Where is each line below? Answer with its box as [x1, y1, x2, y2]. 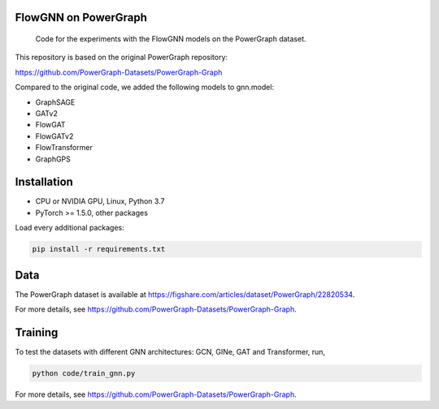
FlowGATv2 [35, 131, 74, 141]
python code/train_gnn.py [32, 368, 136, 377]
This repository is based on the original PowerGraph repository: [15, 53, 228, 62]
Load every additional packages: [15, 223, 125, 233]
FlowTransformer [35, 143, 93, 153]
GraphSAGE [35, 97, 76, 107]
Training [15, 325, 59, 339]
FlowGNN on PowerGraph [15, 11, 148, 24]
